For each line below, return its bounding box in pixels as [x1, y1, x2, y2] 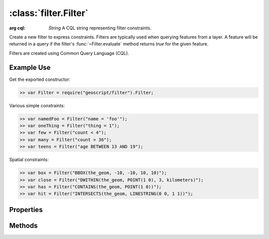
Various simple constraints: [9, 102, 65, 108]
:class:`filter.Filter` [9, 7, 89, 18]
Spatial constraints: [9, 157, 49, 163]
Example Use [9, 63, 51, 72]
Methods [9, 221, 38, 230]
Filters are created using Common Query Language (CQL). [9, 50, 130, 56]
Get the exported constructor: [9, 76, 71, 82]
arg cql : [9, 25, 26, 31]
